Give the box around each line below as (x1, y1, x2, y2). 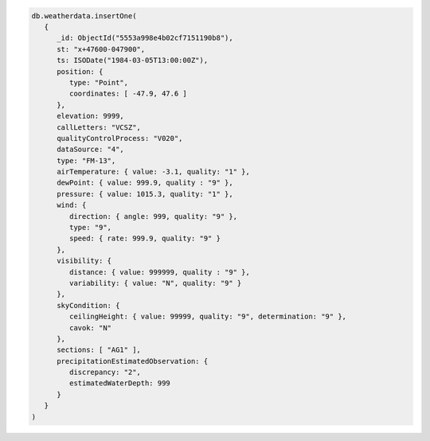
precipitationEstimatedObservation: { (57, 357, 209, 365)
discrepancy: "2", (68, 368, 141, 377)
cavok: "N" (68, 323, 111, 332)
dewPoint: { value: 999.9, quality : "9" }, (57, 178, 234, 187)
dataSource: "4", (57, 145, 125, 154)
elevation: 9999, (57, 111, 125, 121)
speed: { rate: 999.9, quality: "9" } (68, 234, 221, 243)
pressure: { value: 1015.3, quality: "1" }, (57, 189, 234, 198)
